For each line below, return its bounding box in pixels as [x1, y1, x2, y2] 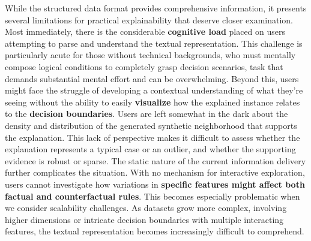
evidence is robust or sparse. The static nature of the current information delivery [5, 154, 306, 167]
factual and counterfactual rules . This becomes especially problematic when [5, 189, 300, 202]
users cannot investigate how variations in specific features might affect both [5, 177, 305, 190]
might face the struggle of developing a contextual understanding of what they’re [5, 84, 303, 97]
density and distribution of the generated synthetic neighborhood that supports [5, 119, 297, 131]
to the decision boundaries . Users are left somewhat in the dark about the [5, 107, 288, 120]
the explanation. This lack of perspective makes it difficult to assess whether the [5, 131, 300, 143]
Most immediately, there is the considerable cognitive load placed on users [5, 25, 286, 38]
